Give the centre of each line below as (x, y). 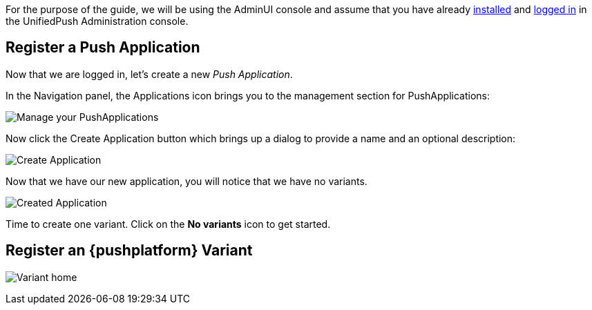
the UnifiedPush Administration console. (97, 21)
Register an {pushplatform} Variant (129, 251)
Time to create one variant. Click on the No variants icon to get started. (168, 224)
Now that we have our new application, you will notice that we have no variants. (187, 181)
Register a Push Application (103, 48)
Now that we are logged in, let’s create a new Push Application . (149, 74)
